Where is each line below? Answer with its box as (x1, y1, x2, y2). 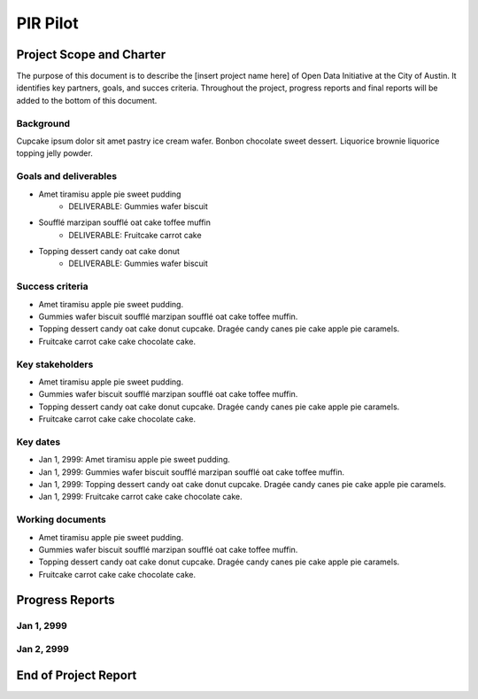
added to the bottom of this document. (16, 95, 158, 105)
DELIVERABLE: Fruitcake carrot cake (68, 229, 203, 240)
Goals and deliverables (16, 170, 118, 183)
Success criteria (16, 280, 89, 292)
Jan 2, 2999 (16, 643, 70, 656)
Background (16, 117, 71, 129)
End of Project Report (16, 667, 137, 682)
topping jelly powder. (16, 148, 93, 159)
